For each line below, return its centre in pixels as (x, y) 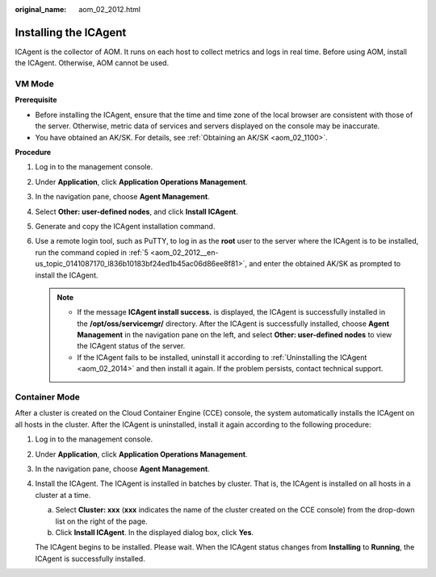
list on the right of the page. (102, 521)
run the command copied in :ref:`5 (92, 252)
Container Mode (48, 397)
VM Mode (34, 84)
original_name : (41, 9)
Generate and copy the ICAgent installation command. (125, 226)
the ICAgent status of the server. (131, 346)
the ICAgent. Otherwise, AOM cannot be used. (92, 63)
